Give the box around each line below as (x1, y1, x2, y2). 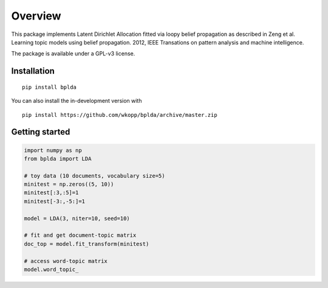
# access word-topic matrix (24, 258, 108, 264)
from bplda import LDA (24, 155, 92, 162)
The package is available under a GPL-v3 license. (11, 50, 135, 57)
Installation (11, 66, 55, 76)
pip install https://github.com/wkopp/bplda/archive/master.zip (22, 111, 218, 118)
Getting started (11, 127, 70, 137)
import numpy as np (24, 147, 82, 153)
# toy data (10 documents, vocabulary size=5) (24, 172, 165, 179)
